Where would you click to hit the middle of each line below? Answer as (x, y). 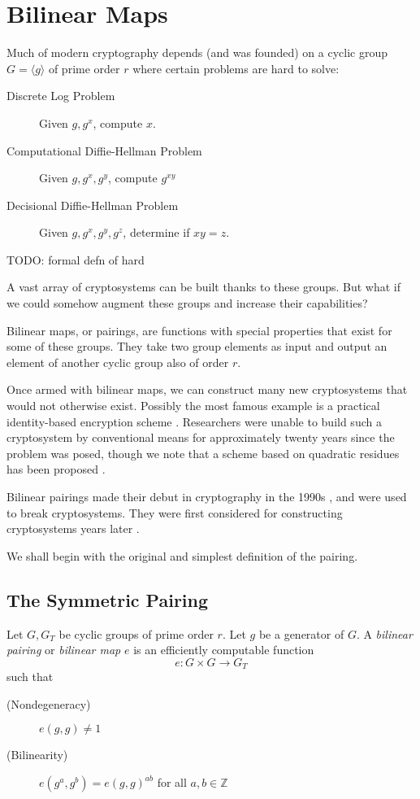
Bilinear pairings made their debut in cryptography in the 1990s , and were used (207, 496)
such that (30, 677)
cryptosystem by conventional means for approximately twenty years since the (201, 437)
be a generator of (301, 633)
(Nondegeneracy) (49, 703)
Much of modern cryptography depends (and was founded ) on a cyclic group (197, 52)
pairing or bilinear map (64, 650)
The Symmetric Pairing (108, 599)
